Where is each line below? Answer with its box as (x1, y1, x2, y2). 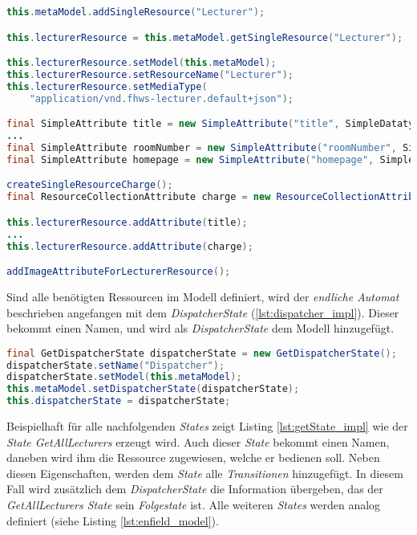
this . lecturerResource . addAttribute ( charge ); (6, 240, 253, 252)
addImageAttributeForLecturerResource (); (6, 266, 231, 278)
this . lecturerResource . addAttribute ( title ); (6, 216, 248, 228)
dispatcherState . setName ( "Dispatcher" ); (6, 359, 225, 371)
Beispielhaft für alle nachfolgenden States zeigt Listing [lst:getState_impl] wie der (6, 418, 408, 435)
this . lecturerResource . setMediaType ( (6, 80, 208, 92)
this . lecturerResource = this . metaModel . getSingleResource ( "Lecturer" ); (6, 31, 403, 43)
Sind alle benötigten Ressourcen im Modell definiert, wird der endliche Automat (6, 288, 399, 304)
